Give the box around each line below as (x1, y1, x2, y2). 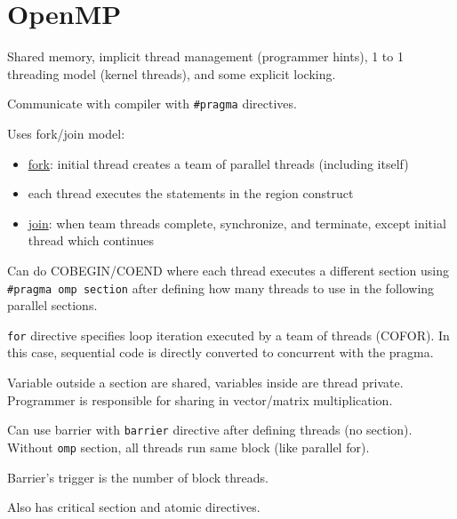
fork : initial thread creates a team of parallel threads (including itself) (28, 154, 409, 172)
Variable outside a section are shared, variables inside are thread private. (7, 373, 404, 392)
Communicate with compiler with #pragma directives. (7, 94, 297, 113)
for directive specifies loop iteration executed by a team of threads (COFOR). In (7, 325, 450, 344)
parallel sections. (7, 296, 98, 315)
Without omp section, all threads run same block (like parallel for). (7, 437, 370, 456)
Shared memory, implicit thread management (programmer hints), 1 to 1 (7, 47, 404, 66)
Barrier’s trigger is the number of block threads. (7, 467, 269, 486)
